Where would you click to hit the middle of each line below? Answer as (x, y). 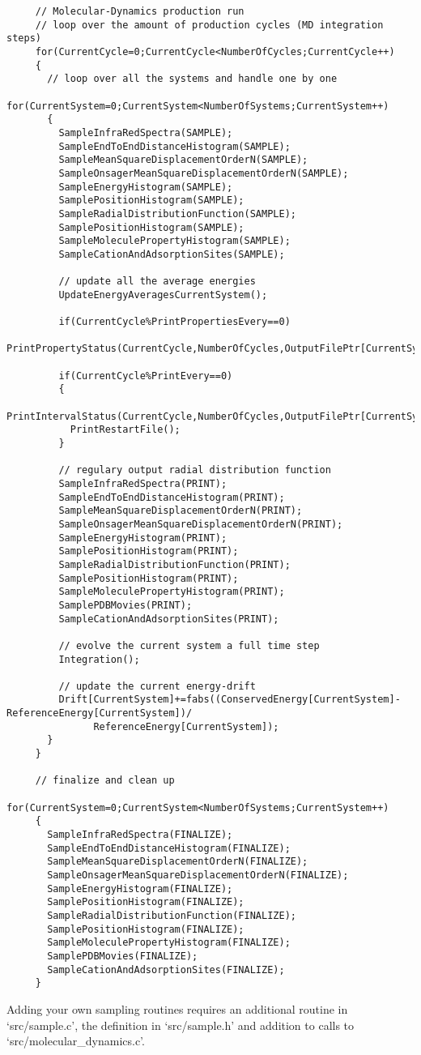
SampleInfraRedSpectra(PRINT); (143, 483)
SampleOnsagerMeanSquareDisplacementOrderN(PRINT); (201, 524)
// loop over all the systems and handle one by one (192, 79)
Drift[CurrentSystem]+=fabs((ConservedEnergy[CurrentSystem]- (230, 700)
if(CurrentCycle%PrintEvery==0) (146, 376)
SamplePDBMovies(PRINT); (125, 605)
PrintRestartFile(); (125, 430)
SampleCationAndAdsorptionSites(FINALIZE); (166, 970)
